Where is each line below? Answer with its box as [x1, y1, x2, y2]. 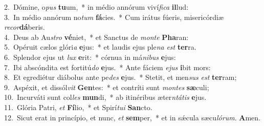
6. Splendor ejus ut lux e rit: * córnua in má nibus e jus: [4, 51, 176, 62]
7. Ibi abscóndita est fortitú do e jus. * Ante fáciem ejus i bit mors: [4, 61, 211, 72]
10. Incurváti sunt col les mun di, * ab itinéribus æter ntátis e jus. [4, 92, 207, 102]
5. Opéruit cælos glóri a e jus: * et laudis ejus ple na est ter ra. [4, 41, 196, 52]
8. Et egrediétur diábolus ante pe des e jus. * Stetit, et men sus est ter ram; [4, 72, 237, 82]
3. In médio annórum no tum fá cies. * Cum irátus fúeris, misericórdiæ [4, 11, 224, 22]
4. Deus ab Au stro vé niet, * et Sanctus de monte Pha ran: [4, 31, 189, 42]
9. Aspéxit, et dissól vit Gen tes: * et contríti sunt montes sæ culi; [4, 81, 209, 92]
